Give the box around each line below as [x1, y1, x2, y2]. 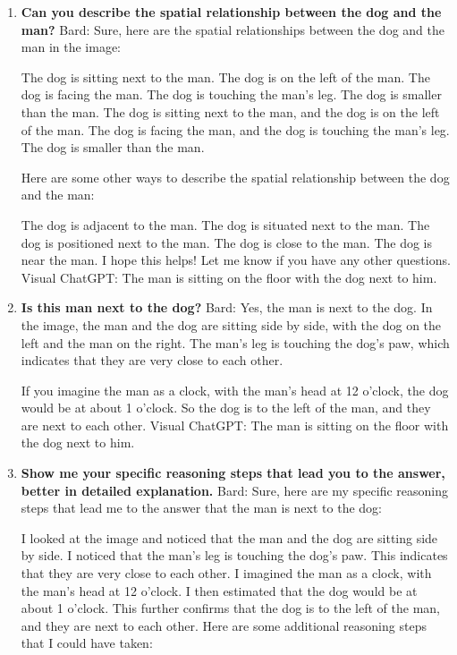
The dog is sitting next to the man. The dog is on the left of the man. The [21, 67, 430, 86]
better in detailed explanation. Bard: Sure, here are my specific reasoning [21, 481, 448, 499]
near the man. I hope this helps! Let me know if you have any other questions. [21, 251, 451, 269]
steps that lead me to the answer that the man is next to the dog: [21, 498, 382, 517]
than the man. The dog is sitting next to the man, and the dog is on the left [21, 102, 440, 121]
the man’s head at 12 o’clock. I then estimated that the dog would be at [21, 581, 418, 600]
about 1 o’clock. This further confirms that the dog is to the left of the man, [21, 599, 440, 617]
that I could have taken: [21, 634, 153, 652]
